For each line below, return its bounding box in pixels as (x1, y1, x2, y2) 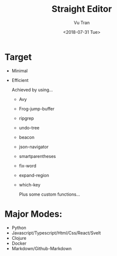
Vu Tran (73, 20, 90, 26)
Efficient (11, 77, 29, 83)
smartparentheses (19, 153, 56, 159)
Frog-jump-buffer (19, 105, 55, 111)
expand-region (19, 172, 49, 178)
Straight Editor (51, 3, 112, 15)
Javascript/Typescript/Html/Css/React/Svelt (11, 230, 101, 236)
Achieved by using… (11, 87, 53, 93)
